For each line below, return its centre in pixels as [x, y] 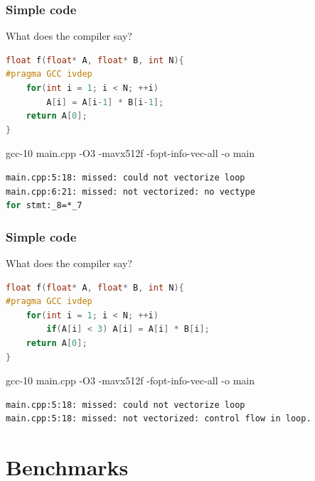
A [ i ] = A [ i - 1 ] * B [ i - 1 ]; [105, 102]
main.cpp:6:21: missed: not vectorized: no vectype [130, 191]
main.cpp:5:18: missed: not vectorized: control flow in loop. [159, 419]
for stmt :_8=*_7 [44, 206]
